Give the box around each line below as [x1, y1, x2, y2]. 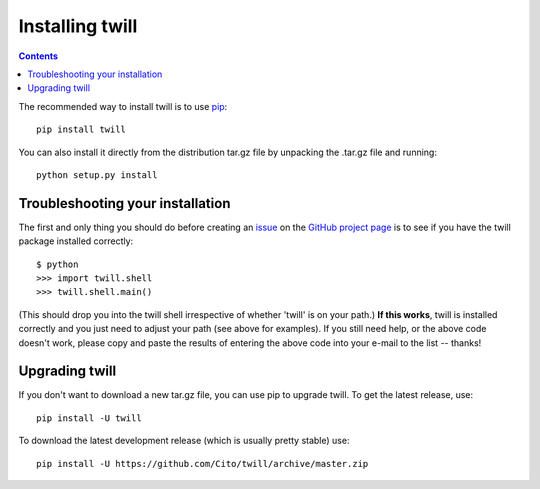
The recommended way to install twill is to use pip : [18, 100, 228, 112]
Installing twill [18, 15, 138, 37]
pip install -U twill [36, 412, 142, 424]
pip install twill [36, 124, 127, 135]
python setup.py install [36, 169, 158, 180]
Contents [18, 50, 59, 62]
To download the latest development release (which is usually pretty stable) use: [18, 435, 350, 447]
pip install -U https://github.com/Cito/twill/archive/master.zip [36, 458, 369, 469]
